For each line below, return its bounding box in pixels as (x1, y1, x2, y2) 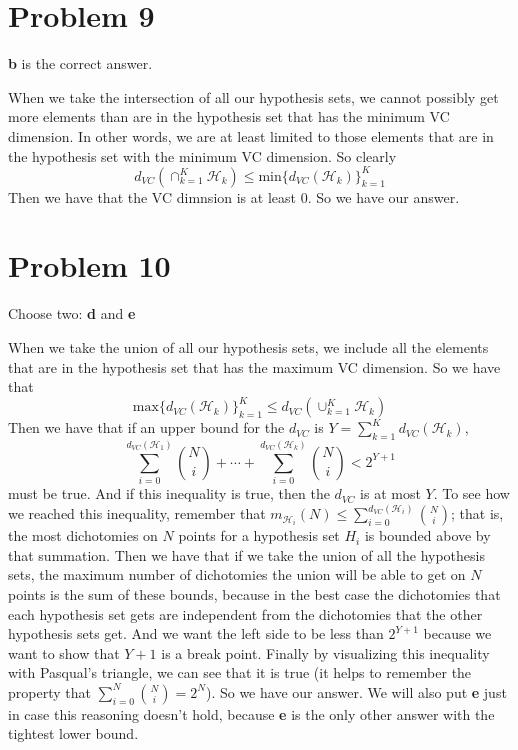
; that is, (451, 503, 504, 524)
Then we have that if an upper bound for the (8, 417, 285, 438)
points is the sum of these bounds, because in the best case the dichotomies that (8, 583, 501, 604)
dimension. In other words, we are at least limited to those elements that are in (8, 125, 494, 146)
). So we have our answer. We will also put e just (205, 681, 507, 702)
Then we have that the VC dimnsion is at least (8, 186, 296, 207)
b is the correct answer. (8, 53, 153, 74)
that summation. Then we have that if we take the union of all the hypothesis (8, 544, 485, 565)
